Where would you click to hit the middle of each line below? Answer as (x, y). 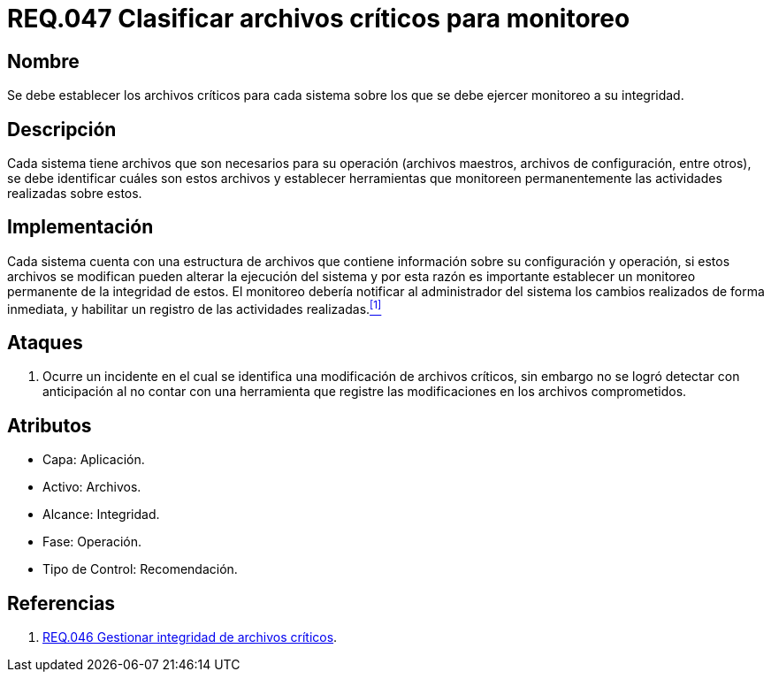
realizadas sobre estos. (75, 194)
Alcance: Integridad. (101, 515)
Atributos (50, 425)
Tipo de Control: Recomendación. (140, 569)
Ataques (45, 342)
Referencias (61, 603)
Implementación (80, 227)
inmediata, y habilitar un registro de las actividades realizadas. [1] (195, 307)
